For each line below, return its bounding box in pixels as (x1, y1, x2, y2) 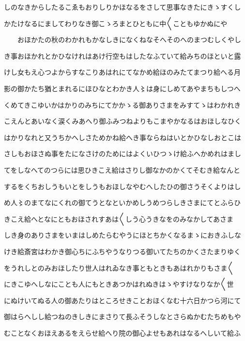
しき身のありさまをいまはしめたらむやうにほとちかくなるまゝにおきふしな (4, 230, 241, 240)
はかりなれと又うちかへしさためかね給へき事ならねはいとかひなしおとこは (4, 132, 241, 142)
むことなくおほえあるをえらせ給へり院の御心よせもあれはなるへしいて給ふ (4, 327, 241, 338)
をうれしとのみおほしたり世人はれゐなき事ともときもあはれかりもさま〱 (4, 262, 234, 273)
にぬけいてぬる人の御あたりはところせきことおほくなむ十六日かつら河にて (4, 295, 241, 305)
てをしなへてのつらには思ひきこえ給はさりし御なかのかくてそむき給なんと (4, 164, 240, 175)
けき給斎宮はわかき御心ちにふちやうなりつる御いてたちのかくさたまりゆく (4, 246, 241, 256)
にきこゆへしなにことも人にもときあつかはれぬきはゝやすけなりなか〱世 (4, 279, 234, 289)
